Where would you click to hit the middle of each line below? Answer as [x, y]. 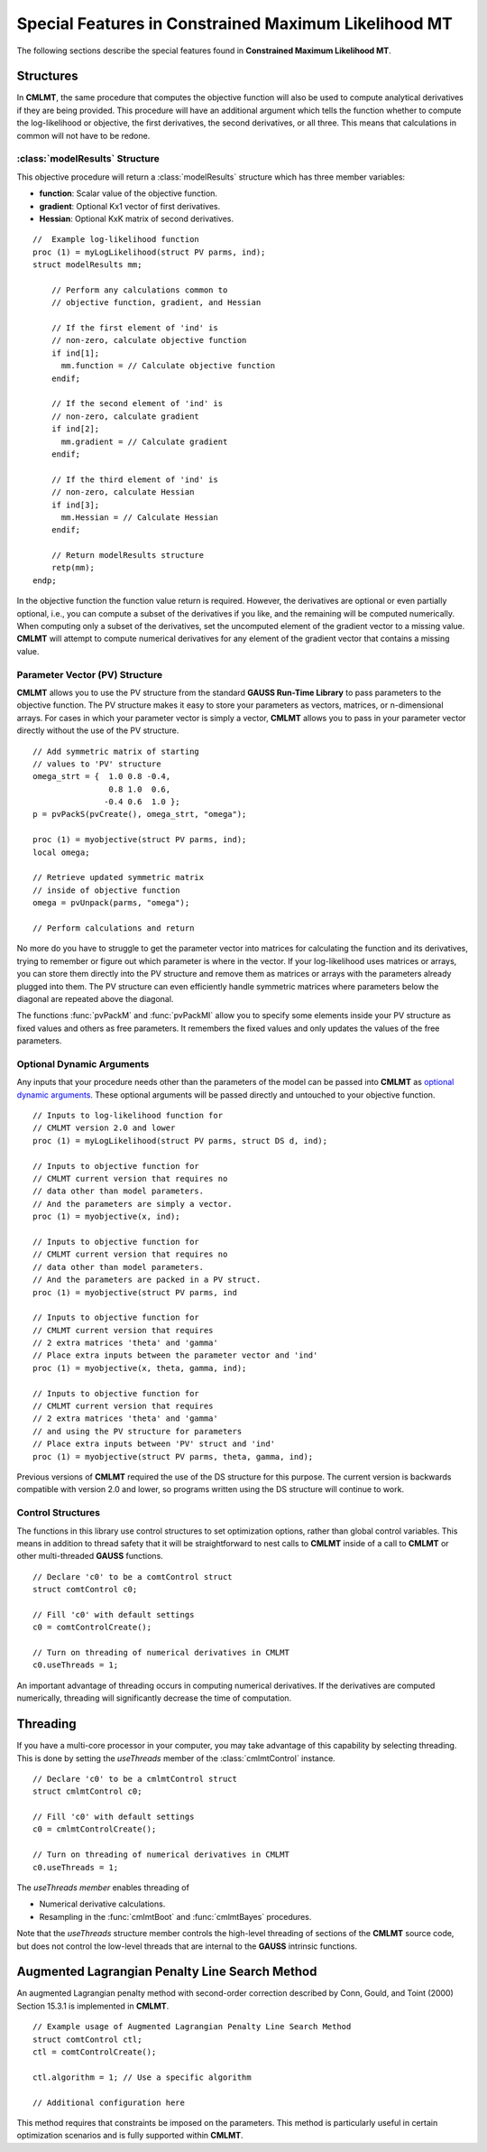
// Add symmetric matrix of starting [116, 751]
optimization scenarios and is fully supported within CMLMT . [130, 2136]
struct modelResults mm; [87, 265]
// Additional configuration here [109, 2102]
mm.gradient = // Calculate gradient [144, 441]
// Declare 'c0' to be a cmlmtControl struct [135, 1779]
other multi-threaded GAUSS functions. [90, 1556]
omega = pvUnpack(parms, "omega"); [111, 903]
